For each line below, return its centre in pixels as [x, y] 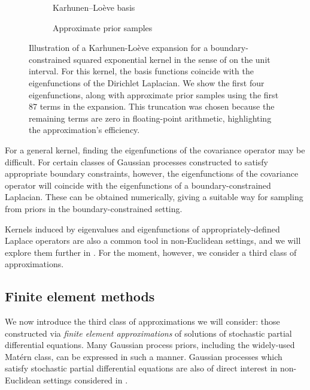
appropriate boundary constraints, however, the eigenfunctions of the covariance [152, 173]
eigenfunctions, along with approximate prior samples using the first [154, 94]
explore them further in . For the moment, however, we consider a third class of [151, 252]
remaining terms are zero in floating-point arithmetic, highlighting [150, 118]
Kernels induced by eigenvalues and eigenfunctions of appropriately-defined [142, 229]
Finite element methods [80, 296]
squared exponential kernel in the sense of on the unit [172, 59]
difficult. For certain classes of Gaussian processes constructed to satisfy [136, 161]
